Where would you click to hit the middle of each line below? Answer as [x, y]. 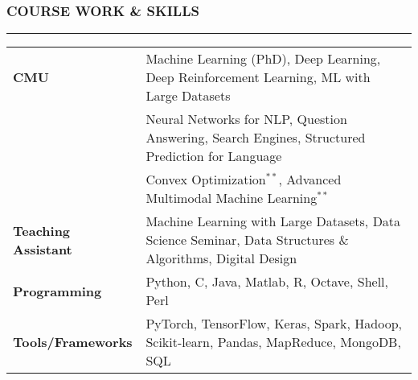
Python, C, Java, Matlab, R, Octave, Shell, [267, 282]
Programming [57, 291]
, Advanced [310, 180]
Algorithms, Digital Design [221, 258]
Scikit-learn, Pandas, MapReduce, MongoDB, [273, 342]
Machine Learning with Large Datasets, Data [273, 221]
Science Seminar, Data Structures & [247, 240]
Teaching [42, 230]
